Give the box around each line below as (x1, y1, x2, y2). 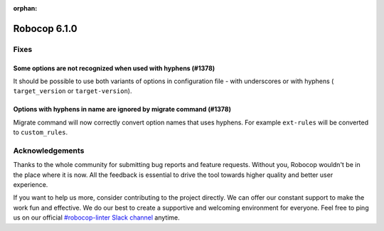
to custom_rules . (13, 128, 68, 136)
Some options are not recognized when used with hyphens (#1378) (13, 64, 215, 72)
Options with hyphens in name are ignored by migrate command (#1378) (13, 105, 231, 114)
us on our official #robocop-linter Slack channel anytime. (13, 213, 181, 222)
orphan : (13, 4, 38, 12)
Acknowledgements (13, 146, 85, 156)
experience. (13, 181, 48, 189)
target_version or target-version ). (13, 87, 132, 95)
